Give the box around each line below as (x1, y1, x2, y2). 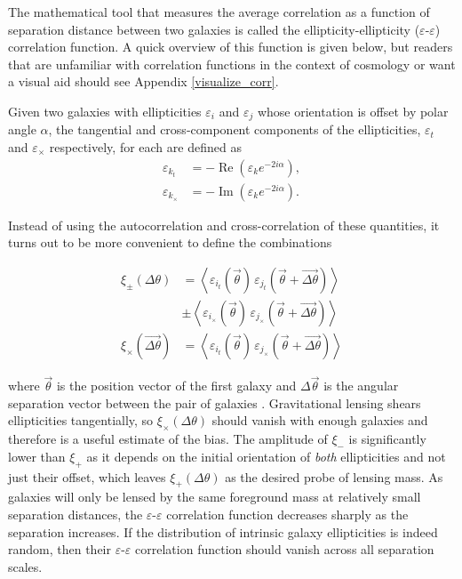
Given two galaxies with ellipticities (8, 101, 202, 120)
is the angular (323, 376, 399, 395)
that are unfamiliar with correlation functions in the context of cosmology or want (8, 54, 456, 73)
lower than (8, 446, 66, 465)
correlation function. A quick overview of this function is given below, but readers (8, 37, 453, 56)
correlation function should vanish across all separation (135, 540, 434, 559)
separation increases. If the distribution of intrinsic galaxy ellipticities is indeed (8, 522, 438, 541)
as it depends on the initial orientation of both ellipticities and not (86, 446, 446, 465)
